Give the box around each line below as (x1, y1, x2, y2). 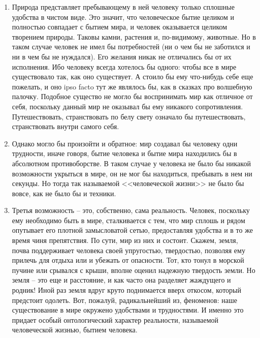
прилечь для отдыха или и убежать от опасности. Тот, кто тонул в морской (12, 255, 244, 265)
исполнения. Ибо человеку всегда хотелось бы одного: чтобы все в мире (12, 61, 237, 72)
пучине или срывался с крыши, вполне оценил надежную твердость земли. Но (12, 264, 255, 275)
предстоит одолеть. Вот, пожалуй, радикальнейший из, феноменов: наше (12, 294, 237, 305)
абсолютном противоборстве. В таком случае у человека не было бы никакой (12, 158, 251, 168)
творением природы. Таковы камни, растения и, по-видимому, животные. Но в (12, 31, 256, 42)
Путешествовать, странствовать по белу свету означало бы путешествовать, (12, 111, 246, 121)
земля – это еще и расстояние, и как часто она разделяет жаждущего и (12, 274, 231, 285)
